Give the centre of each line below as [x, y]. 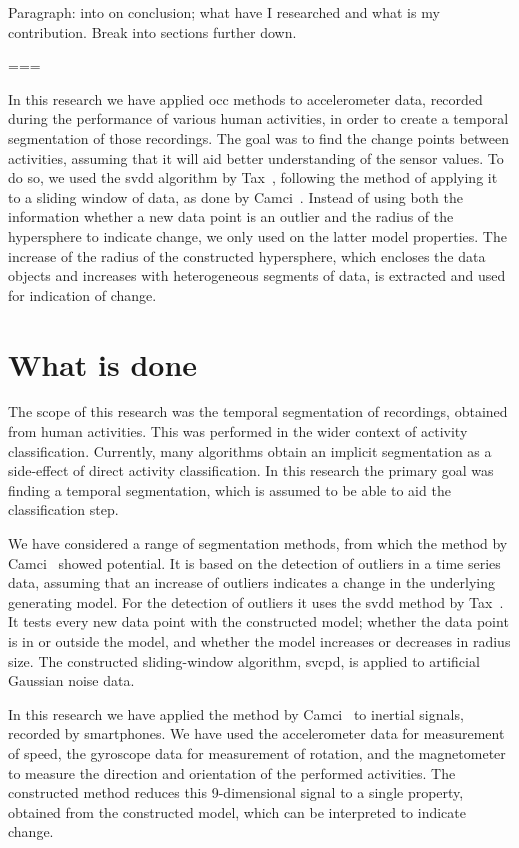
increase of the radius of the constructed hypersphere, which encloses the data [247, 255]
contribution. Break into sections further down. [152, 31]
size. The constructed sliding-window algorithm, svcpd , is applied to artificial [244, 660]
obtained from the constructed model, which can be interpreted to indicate [237, 811]
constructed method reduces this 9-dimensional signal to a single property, [236, 792]
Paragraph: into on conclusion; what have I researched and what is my [224, 12]
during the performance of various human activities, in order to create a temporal [258, 118]
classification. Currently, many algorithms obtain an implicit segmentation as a [250, 450]
